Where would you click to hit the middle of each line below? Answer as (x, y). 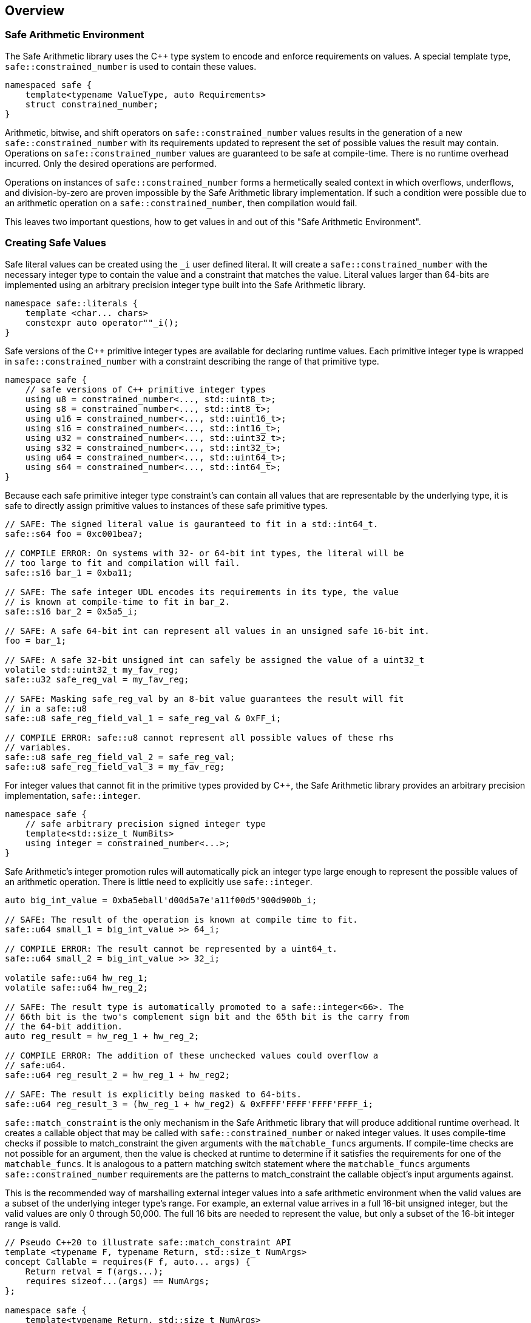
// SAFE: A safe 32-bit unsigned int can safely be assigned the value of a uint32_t (215, 660)
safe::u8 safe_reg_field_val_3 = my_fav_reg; (115, 766)
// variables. (38, 747)
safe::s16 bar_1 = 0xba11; (69, 572)
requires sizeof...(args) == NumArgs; (117, 1281)
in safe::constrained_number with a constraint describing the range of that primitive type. (192, 361)
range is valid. (33, 1224)
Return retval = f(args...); (94, 1271)
